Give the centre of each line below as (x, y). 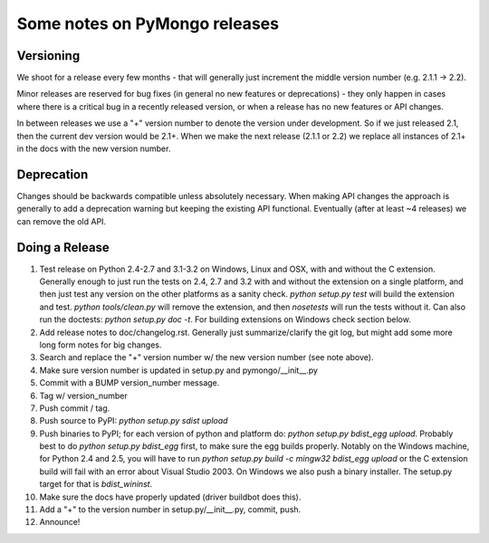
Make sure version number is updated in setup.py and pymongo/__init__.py (179, 370)
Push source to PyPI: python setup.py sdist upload (134, 421)
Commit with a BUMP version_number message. (129, 383)
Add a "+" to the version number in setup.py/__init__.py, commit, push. (170, 510)
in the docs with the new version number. (94, 148)
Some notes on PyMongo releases (148, 24)
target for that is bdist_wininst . (96, 484)
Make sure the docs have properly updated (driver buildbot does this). (170, 497)
